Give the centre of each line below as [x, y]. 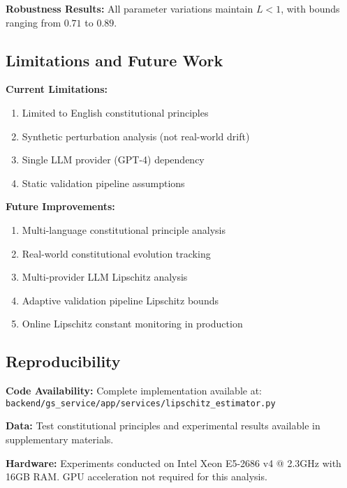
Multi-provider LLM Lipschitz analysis [105, 277]
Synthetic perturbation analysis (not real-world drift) [136, 136]
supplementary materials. [60, 439]
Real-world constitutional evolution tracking [116, 253]
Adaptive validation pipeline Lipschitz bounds [120, 300]
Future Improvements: [60, 206]
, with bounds [310, 8]
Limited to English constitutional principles [115, 112]
